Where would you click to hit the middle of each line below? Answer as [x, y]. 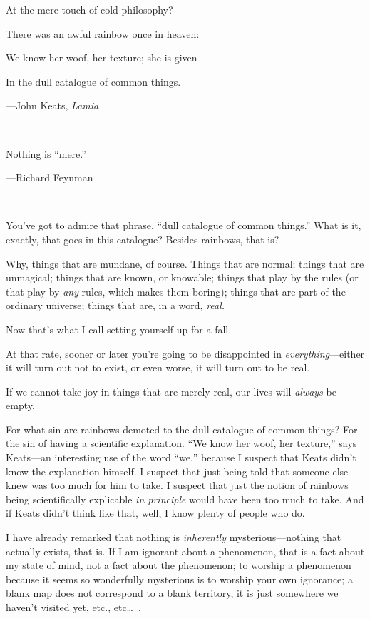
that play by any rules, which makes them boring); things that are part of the [176, 291]
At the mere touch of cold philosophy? [89, 9]
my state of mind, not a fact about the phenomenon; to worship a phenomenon [179, 565]
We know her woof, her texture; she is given [102, 57]
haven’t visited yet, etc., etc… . [73, 607]
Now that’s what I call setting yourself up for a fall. [119, 329]
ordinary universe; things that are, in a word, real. [115, 305]
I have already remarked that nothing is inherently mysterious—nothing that [174, 537]
